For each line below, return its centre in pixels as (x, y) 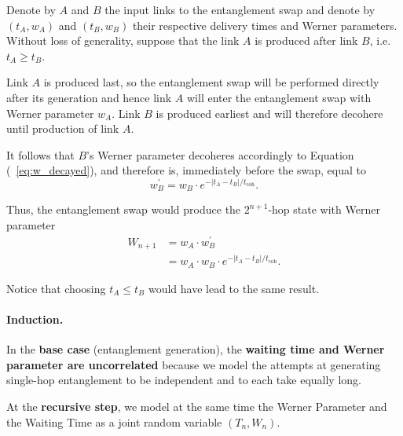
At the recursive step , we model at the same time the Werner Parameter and (197, 406)
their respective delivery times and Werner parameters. (265, 25)
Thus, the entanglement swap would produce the (124, 209)
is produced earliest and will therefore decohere (269, 113)
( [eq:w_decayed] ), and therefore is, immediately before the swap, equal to (186, 170)
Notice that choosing (56, 288)
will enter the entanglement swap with (279, 97)
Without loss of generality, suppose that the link (123, 40)
